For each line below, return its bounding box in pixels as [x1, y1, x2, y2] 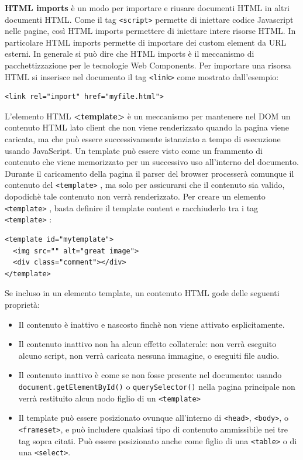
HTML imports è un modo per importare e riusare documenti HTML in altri [5, 2, 290, 13]
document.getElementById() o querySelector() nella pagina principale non [18, 380, 295, 392]
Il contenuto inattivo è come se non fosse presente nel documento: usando [18, 369, 282, 381]
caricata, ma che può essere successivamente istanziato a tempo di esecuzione [5, 133, 281, 145]
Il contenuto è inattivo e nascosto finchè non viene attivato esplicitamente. [18, 318, 285, 330]
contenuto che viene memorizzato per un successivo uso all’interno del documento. [5, 156, 299, 168]
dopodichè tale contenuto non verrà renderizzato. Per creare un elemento [5, 190, 266, 202]
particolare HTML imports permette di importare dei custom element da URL [5, 36, 287, 48]
